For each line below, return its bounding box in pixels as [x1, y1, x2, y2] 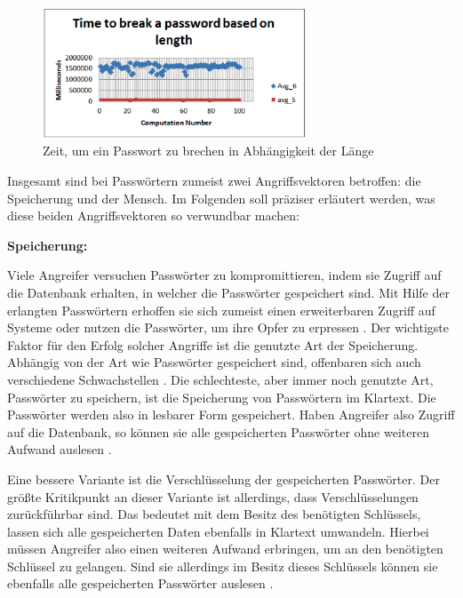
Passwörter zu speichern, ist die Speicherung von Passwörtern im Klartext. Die [7, 387, 436, 406]
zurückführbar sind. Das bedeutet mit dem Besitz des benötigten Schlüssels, [7, 505, 421, 523]
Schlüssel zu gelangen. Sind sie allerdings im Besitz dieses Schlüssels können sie [7, 556, 438, 575]
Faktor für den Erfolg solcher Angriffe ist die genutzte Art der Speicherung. [7, 335, 419, 354]
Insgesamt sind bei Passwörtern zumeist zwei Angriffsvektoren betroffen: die [7, 171, 421, 189]
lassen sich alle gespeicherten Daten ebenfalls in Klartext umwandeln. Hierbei [7, 522, 429, 540]
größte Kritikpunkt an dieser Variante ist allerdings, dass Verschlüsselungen [7, 487, 419, 506]
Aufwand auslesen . [7, 440, 112, 458]
